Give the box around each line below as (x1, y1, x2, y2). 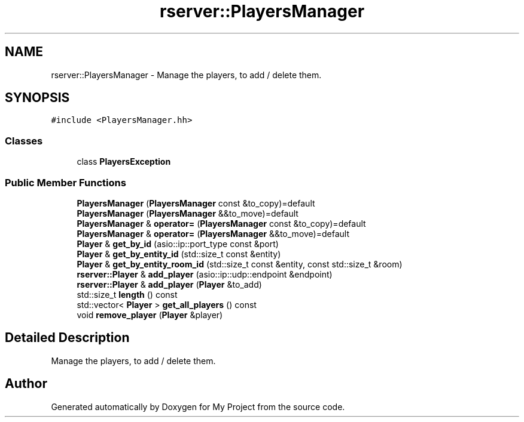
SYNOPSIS (5, 90, 70, 106)
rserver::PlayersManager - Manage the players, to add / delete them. (51, 69, 322, 80)
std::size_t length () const (77, 289, 178, 300)
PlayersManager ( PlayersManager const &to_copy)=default (77, 198, 315, 208)
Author (5, 376, 47, 392)
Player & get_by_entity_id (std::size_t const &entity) (77, 248, 281, 259)
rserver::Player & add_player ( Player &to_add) (77, 279, 262, 289)
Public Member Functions (5, 176, 126, 189)
